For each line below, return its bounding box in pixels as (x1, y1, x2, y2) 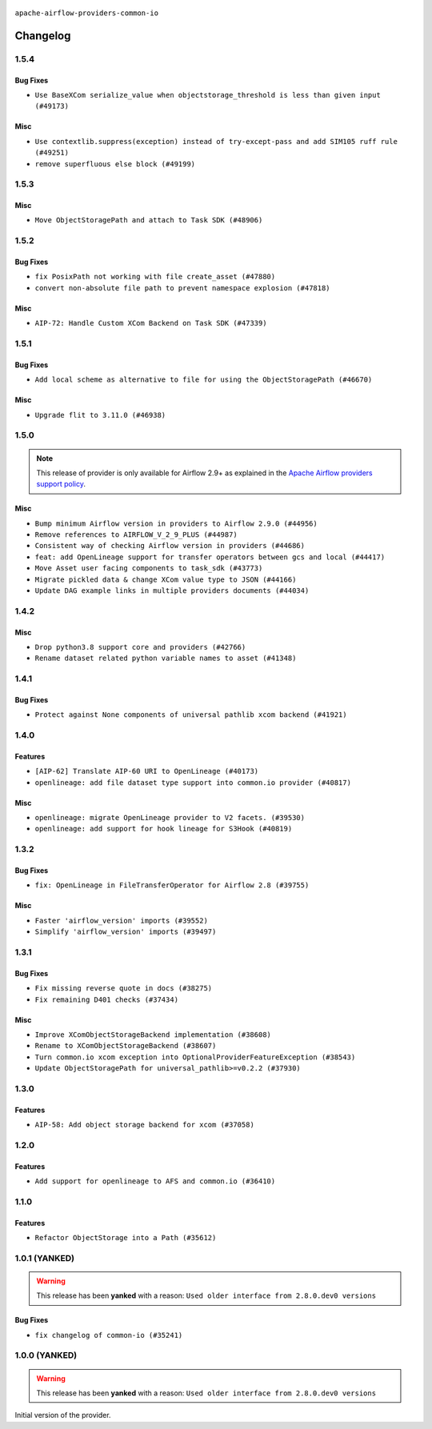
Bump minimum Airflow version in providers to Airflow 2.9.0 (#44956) (34, 518, 318, 528)
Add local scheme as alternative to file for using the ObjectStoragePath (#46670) (34, 375, 373, 384)
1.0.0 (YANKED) (14, 1350, 78, 1361)
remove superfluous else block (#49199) (34, 159, 196, 168)
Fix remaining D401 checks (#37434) (34, 995, 179, 1004)
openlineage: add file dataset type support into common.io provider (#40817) (34, 778, 352, 787)
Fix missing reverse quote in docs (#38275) (34, 984, 213, 993)
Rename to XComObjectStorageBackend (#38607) (34, 1041, 217, 1051)
